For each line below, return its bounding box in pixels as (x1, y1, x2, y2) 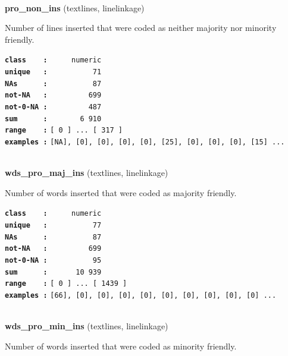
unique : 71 (5, 68, 102, 77)
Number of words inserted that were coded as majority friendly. (5, 186, 237, 199)
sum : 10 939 (5, 267, 102, 276)
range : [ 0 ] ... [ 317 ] (5, 126, 123, 135)
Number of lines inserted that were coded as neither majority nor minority (5, 21, 277, 34)
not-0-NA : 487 (5, 103, 102, 111)
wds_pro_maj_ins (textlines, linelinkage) (5, 166, 168, 179)
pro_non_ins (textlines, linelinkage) (5, 1, 145, 14)
